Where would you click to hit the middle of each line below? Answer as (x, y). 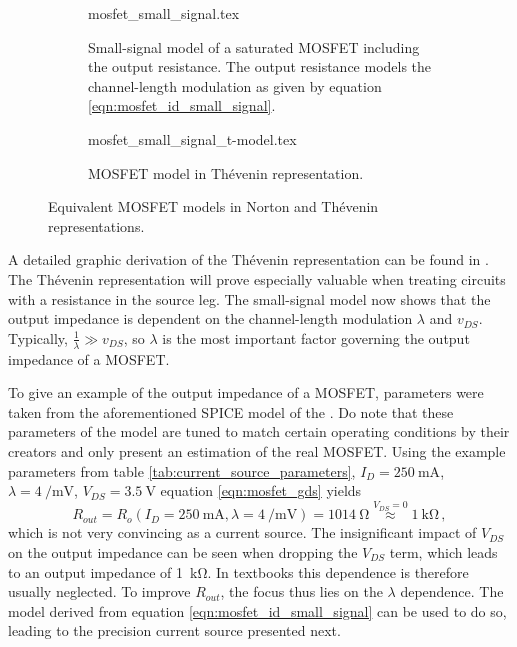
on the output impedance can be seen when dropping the (183, 551)
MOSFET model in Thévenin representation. (226, 172)
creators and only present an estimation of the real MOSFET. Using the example (257, 450)
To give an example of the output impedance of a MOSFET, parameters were (246, 392)
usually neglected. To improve (99, 591)
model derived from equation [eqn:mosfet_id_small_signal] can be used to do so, (257, 610)
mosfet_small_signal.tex (164, 13)
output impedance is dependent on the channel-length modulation (210, 318)
